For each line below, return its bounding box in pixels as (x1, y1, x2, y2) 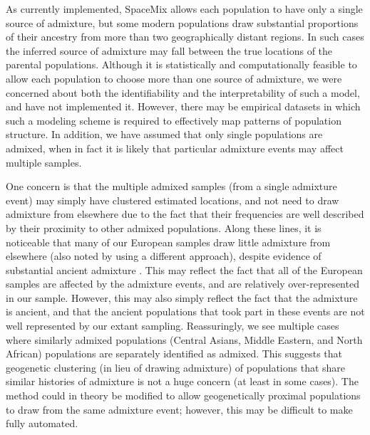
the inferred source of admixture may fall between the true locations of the (6, 43, 333, 58)
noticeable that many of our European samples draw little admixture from (6, 234, 331, 249)
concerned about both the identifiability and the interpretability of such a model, (6, 85, 360, 100)
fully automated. (6, 416, 78, 431)
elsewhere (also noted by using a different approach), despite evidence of (6, 248, 322, 263)
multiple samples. (6, 154, 82, 169)
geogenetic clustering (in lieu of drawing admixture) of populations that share (6, 360, 346, 374)
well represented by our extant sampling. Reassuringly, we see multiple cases (6, 318, 339, 333)
